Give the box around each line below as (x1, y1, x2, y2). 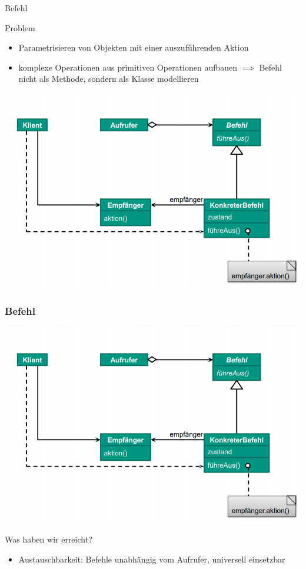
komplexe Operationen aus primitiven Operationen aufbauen (18, 61, 238, 73)
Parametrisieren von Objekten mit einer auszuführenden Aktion (18, 41, 249, 54)
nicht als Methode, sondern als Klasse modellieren (18, 72, 199, 85)
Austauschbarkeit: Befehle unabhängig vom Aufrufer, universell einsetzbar (18, 553, 285, 565)
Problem (5, 21, 35, 34)
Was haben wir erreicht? (5, 533, 92, 545)
